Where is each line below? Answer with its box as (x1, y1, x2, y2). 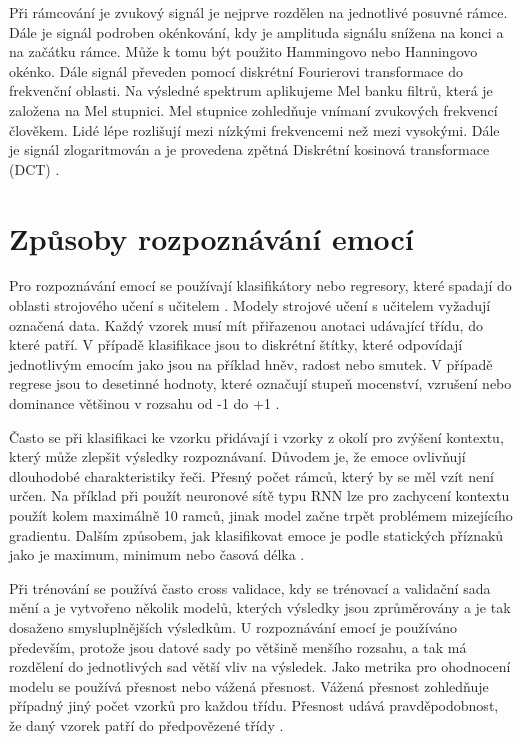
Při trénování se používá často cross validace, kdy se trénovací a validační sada (9, 577, 491, 598)
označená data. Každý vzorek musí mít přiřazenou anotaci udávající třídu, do (9, 314, 483, 335)
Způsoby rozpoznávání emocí (9, 217, 414, 258)
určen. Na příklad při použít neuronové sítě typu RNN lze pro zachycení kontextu (9, 485, 510, 506)
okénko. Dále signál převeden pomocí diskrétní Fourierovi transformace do (9, 60, 463, 81)
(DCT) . (9, 158, 60, 179)
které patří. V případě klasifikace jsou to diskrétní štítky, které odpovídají (9, 334, 463, 355)
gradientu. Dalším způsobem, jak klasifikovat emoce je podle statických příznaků (9, 524, 504, 545)
